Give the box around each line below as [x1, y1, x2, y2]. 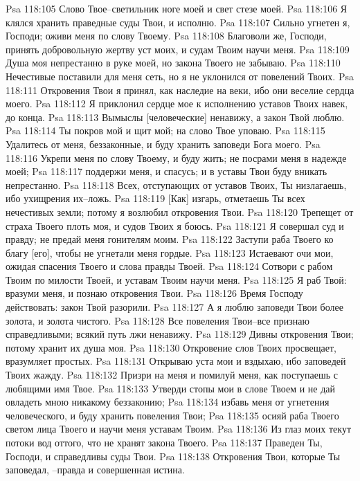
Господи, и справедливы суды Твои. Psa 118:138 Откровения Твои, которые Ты [6, 448, 341, 463]
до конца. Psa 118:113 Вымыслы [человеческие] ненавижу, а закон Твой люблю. [6, 109, 345, 124]
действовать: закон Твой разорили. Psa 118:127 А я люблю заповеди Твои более [6, 300, 343, 314]
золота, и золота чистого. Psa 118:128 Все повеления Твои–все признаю [6, 313, 309, 327]
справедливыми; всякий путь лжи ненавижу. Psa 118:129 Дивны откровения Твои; [6, 327, 354, 341]
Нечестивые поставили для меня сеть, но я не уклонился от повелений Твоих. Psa [6, 69, 354, 83]
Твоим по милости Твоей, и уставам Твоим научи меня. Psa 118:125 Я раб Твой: [6, 272, 347, 287]
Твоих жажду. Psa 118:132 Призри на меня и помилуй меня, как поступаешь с [6, 367, 338, 382]
